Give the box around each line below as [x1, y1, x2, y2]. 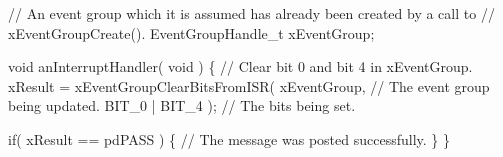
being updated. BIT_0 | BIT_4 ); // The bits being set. [8, 95, 356, 116]
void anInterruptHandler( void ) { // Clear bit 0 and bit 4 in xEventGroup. [8, 56, 473, 77]
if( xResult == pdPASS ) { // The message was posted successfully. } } [8, 128, 450, 149]
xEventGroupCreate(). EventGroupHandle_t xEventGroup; [8, 22, 375, 43]
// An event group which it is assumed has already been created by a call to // [8, 3, 495, 23]
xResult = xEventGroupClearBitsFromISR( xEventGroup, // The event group [8, 75, 490, 96]
